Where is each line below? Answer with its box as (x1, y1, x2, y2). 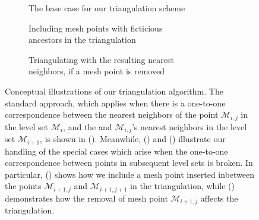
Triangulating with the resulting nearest (29, 53, 174, 65)
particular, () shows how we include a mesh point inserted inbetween (5, 168, 255, 180)
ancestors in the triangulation (29, 33, 136, 46)
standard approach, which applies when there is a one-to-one (5, 96, 226, 109)
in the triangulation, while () (130, 180, 235, 192)
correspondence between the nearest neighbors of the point (5, 108, 219, 121)
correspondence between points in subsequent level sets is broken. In (5, 156, 253, 169)
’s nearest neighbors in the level (131, 120, 247, 133)
